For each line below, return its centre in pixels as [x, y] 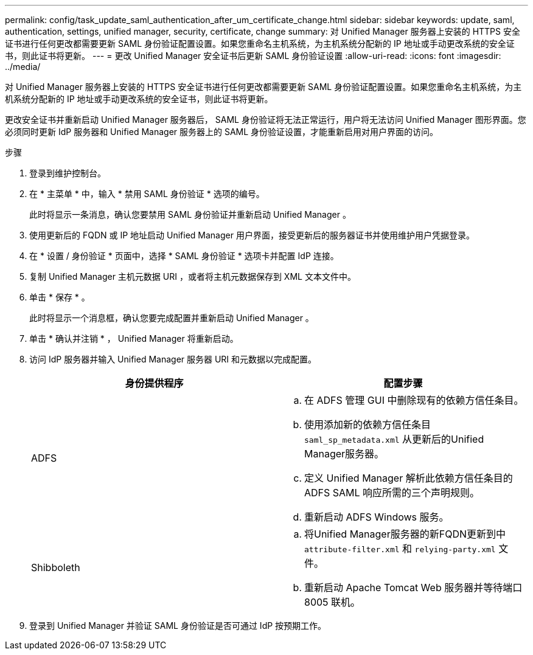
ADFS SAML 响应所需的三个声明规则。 [392, 493]
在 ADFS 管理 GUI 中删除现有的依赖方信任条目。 [414, 400]
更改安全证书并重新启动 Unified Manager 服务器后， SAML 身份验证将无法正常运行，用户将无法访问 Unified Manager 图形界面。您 [266, 120]
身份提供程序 [154, 383]
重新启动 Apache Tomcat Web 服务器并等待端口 [413, 587]
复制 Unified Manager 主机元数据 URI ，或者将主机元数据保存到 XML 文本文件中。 [193, 276]
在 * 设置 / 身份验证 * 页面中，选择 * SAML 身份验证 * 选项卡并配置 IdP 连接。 [184, 256]
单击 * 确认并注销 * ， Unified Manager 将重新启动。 [134, 338]
